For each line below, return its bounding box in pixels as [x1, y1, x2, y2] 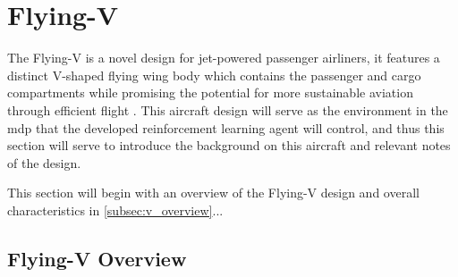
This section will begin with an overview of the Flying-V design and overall [7, 183, 420, 202]
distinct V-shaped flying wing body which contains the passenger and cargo [7, 65, 421, 84]
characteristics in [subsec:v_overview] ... [7, 200, 224, 219]
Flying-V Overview [7, 244, 187, 272]
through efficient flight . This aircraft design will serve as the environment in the [7, 100, 448, 119]
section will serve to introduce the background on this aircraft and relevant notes [7, 136, 451, 155]
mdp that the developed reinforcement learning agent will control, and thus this [7, 118, 445, 137]
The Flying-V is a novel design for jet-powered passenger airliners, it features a [7, 48, 440, 67]
